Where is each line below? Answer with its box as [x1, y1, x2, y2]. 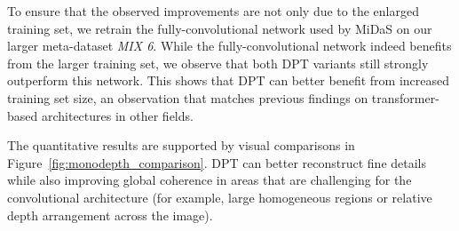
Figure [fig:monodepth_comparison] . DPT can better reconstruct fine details [7, 153, 427, 171]
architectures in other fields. [41, 106, 194, 124]
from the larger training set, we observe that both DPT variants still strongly [7, 53, 429, 72]
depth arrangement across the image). [7, 205, 213, 224]
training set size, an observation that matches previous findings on [7, 88, 368, 107]
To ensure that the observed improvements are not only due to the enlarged [7, 2, 419, 20]
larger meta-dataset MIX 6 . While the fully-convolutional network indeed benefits [7, 36, 452, 55]
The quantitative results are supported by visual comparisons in [7, 136, 355, 155]
